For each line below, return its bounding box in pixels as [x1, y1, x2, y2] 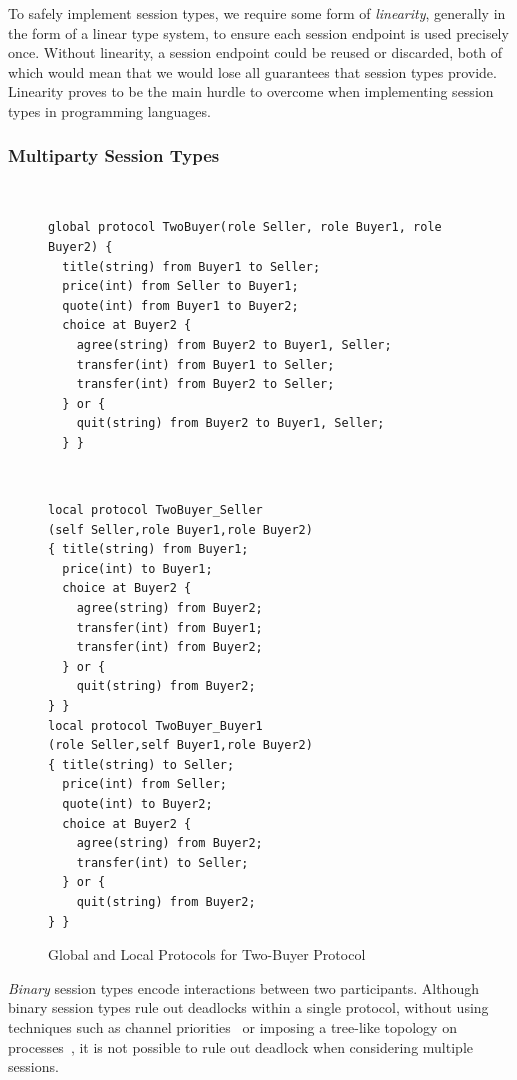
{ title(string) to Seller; [48, 757, 235, 772]
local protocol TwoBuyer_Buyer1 [48, 718, 263, 733]
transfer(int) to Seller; [76, 855, 249, 870]
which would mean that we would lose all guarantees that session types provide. [8, 61, 497, 82]
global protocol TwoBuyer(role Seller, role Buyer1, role [48, 220, 442, 235]
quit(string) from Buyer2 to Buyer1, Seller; [76, 416, 385, 431]
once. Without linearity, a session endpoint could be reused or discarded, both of [8, 42, 503, 63]
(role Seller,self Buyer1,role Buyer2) [48, 738, 313, 753]
